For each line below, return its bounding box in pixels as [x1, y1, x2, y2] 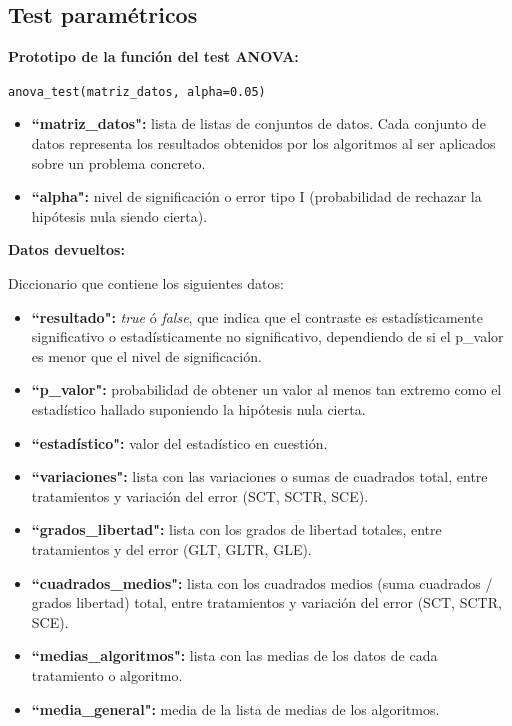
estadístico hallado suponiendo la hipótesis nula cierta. [31, 398, 366, 419]
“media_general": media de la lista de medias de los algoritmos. [31, 698, 440, 719]
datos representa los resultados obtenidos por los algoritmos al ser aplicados [31, 133, 496, 154]
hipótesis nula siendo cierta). [31, 205, 208, 226]
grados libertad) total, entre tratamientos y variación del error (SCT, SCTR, [31, 592, 502, 613]
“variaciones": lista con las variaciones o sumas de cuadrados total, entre [31, 466, 488, 487]
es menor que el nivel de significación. [31, 345, 262, 366]
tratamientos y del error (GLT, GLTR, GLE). [31, 538, 312, 559]
